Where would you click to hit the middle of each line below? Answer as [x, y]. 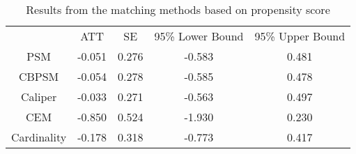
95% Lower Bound [199, 36]
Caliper [39, 97]
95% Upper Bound [300, 36]
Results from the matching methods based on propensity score [178, 9]
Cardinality [39, 137]
